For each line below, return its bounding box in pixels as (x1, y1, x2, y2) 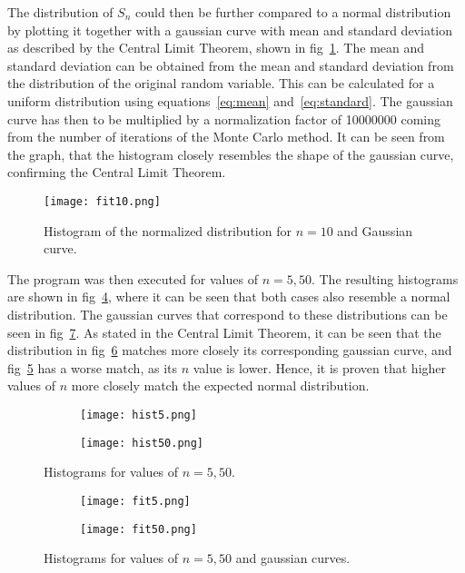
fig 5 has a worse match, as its (7, 358, 177, 377)
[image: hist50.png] (80, 436, 204, 450)
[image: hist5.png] (80, 408, 197, 421)
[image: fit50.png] (80, 522, 197, 536)
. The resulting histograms (311, 269, 459, 288)
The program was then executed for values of (7, 269, 258, 288)
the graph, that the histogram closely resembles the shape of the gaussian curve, (7, 144, 454, 163)
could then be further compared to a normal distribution (135, 3, 451, 21)
